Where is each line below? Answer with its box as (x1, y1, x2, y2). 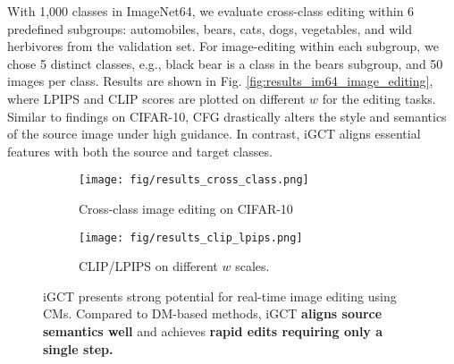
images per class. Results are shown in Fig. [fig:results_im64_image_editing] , (7, 72, 433, 90)
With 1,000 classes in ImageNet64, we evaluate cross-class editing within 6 (7, 2, 415, 20)
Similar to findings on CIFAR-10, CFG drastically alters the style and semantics (7, 106, 447, 125)
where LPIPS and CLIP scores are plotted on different (7, 89, 306, 107)
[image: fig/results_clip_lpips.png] (79, 231, 303, 244)
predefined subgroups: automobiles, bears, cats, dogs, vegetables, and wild (7, 19, 412, 38)
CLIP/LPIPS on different (79, 257, 218, 275)
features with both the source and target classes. (7, 141, 273, 160)
